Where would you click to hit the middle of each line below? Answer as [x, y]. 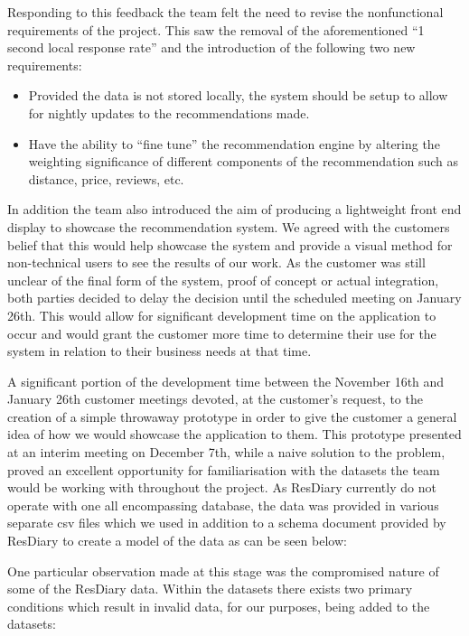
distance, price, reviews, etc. [106, 178]
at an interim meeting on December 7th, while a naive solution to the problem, [226, 452]
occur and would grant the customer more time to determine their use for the [222, 333]
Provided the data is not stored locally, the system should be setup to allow [238, 95]
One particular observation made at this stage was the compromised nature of [223, 571]
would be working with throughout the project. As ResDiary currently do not [222, 487]
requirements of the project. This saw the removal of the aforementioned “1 [216, 29]
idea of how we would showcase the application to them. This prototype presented [234, 434]
